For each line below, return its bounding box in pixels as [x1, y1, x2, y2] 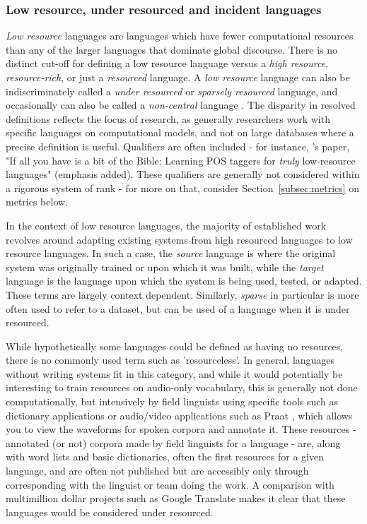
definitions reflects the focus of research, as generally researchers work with [6, 111, 330, 126]
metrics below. [6, 194, 68, 209]
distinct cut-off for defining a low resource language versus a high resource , [6, 56, 328, 71]
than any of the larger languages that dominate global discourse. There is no [6, 42, 338, 56]
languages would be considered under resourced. [6, 504, 214, 519]
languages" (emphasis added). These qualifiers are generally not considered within [6, 167, 360, 181]
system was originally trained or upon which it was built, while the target [6, 259, 324, 274]
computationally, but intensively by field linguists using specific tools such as [6, 394, 339, 409]
